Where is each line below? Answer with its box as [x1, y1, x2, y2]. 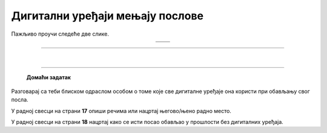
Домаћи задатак [26, 74, 71, 81]
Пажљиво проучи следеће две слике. [11, 30, 109, 37]
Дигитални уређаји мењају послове [11, 9, 204, 22]
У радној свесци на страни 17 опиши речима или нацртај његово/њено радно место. [11, 107, 231, 114]
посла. [11, 96, 28, 103]
